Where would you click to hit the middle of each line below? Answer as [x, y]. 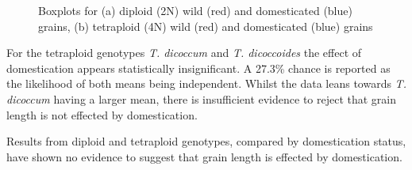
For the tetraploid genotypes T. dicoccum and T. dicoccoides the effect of [184, 53]
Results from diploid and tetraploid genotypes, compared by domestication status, [206, 141]
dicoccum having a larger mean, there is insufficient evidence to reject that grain [202, 98]
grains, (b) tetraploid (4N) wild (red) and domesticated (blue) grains [206, 26]
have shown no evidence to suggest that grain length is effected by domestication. [204, 156]
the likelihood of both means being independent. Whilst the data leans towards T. [206, 83]
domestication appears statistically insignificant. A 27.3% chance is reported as [198, 68]
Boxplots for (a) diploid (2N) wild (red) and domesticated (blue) [195, 10]
